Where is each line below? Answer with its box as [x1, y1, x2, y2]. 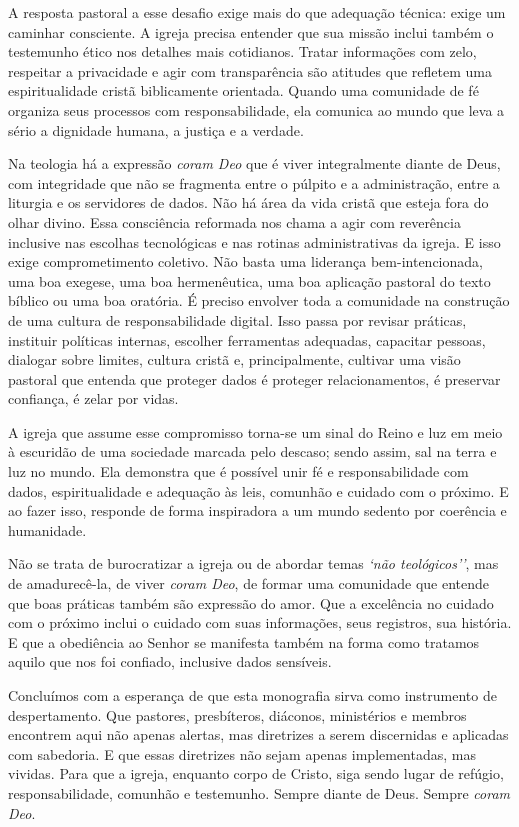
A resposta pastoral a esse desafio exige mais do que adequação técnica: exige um [8, 2, 506, 22]
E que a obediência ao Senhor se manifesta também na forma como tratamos [8, 631, 480, 652]
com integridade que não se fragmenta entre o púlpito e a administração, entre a [8, 172, 500, 193]
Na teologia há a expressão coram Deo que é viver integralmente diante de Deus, [8, 153, 501, 174]
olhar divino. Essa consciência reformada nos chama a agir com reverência [8, 211, 461, 232]
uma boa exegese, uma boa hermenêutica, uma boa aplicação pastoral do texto [8, 270, 491, 291]
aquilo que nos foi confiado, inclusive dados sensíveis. [8, 651, 332, 672]
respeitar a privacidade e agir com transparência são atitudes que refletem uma [8, 60, 492, 81]
